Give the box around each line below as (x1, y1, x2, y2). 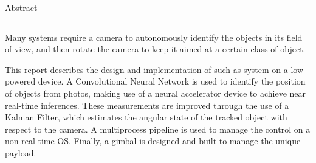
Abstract (5, 1, 38, 13)
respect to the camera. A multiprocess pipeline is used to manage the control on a (5, 122, 311, 135)
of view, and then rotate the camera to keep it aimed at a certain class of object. (5, 43, 306, 55)
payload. (5, 146, 36, 159)
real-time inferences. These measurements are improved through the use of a (5, 99, 289, 111)
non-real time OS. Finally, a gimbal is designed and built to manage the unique (5, 134, 301, 147)
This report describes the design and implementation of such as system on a (5, 63, 288, 75)
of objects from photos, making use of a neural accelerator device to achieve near (5, 86, 306, 99)
